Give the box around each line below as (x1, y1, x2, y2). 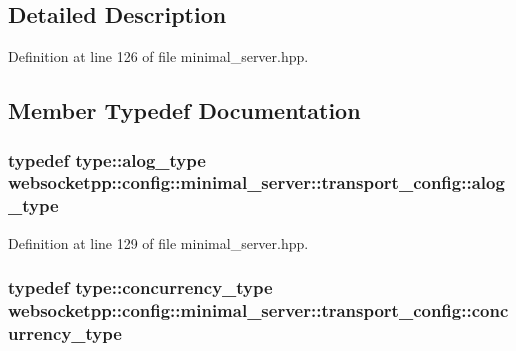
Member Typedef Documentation (8, 95, 361, 126)
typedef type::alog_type (8, 147, 206, 172)
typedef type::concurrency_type (8, 275, 273, 300)
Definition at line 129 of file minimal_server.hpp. (8, 232, 309, 253)
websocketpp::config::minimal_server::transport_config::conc (8, 298, 509, 323)
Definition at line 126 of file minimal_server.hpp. (8, 46, 309, 67)
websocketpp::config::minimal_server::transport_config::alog (8, 170, 505, 195)
